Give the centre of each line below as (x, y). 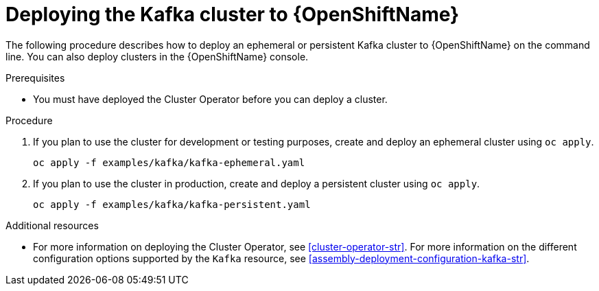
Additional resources (52, 225)
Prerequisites (35, 78)
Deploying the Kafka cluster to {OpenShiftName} (233, 14)
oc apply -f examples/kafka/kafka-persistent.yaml (172, 204)
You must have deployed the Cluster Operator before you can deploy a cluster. (210, 99)
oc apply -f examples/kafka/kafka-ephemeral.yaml (169, 162)
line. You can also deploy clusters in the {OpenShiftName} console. (157, 56)
